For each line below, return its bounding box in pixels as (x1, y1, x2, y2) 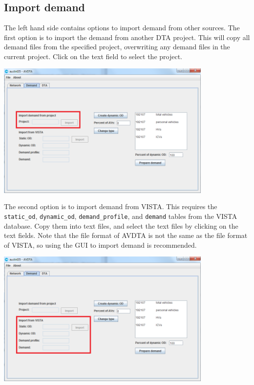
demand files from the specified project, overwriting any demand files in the (4, 42, 230, 52)
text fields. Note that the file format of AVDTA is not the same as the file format (4, 230, 248, 240)
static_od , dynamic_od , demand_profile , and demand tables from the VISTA (4, 211, 237, 221)
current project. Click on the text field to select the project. (4, 51, 182, 61)
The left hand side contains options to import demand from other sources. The (4, 22, 240, 33)
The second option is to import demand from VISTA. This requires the (4, 201, 217, 212)
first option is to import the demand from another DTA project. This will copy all (4, 32, 250, 42)
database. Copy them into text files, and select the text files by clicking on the (4, 220, 238, 231)
